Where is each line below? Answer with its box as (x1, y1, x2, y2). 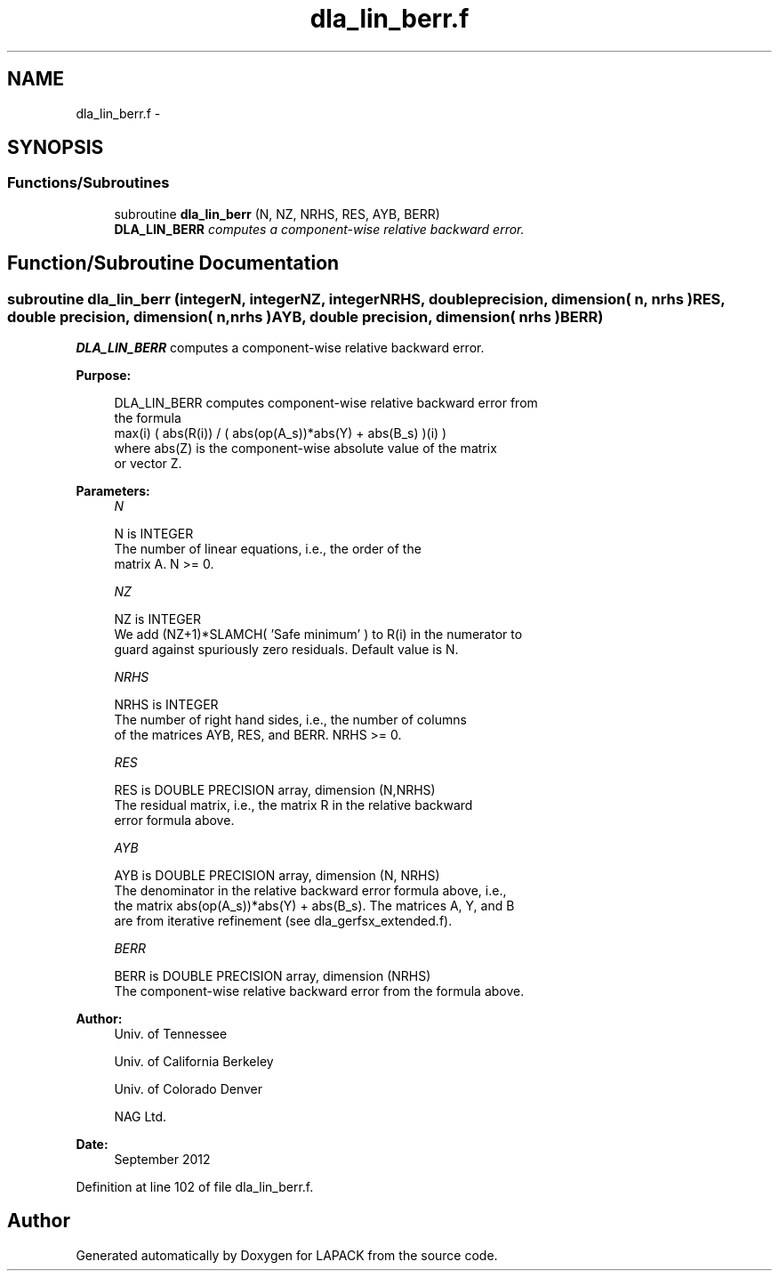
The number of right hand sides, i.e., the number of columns (114, 712, 467, 728)
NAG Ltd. (114, 1109, 167, 1125)
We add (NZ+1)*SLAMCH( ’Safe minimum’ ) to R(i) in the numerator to (114, 627, 523, 643)
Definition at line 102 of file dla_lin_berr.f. (76, 1179, 314, 1195)
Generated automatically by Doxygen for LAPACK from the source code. (76, 1247, 498, 1263)
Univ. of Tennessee (114, 1026, 228, 1042)
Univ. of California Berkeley (114, 1054, 274, 1070)
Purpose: (76, 368, 132, 384)
